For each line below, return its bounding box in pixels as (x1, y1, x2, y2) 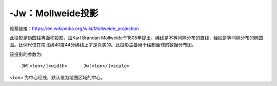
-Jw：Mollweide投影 (9, 8, 98, 19)
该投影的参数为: (9, 51, 43, 57)
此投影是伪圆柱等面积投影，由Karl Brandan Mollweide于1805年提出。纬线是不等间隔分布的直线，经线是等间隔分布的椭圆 (9, 35, 264, 41)
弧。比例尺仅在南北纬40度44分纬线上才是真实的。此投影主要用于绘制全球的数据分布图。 (9, 42, 196, 48)
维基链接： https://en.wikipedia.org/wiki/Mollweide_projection (9, 25, 139, 32)
